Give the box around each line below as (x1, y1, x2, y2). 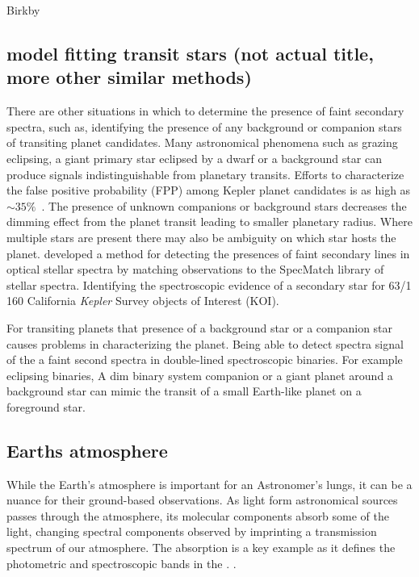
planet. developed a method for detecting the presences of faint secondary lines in (6, 245, 410, 261)
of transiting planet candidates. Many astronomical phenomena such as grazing (6, 134, 398, 151)
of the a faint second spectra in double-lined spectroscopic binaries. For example (6, 351, 403, 368)
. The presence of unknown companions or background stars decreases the (41, 197, 407, 214)
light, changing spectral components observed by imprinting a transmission (6, 523, 377, 540)
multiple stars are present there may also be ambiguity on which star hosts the (6, 228, 396, 245)
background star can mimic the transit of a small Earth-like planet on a (6, 383, 362, 399)
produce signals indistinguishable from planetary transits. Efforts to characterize (6, 165, 404, 182)
